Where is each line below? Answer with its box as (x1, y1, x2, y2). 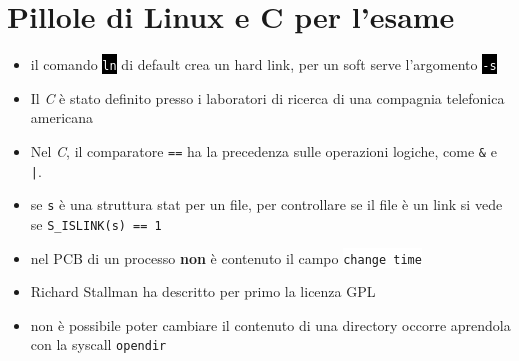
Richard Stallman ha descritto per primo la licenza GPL (30, 281, 376, 302)
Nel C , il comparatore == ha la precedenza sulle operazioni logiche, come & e (30, 140, 497, 161)
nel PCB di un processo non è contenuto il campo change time (30, 247, 422, 268)
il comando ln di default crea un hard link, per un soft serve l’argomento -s (30, 54, 497, 75)
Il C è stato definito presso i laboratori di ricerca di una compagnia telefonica (30, 87, 505, 108)
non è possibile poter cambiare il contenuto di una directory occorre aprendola (30, 314, 511, 335)
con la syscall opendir (30, 334, 167, 355)
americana (30, 107, 94, 128)
